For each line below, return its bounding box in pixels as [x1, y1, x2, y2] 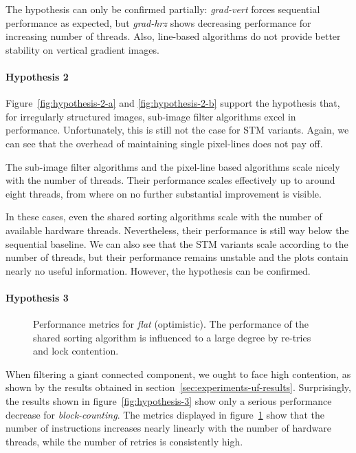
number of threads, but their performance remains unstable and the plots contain [5, 250, 348, 264]
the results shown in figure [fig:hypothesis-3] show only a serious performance [5, 394, 332, 408]
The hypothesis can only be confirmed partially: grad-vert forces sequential [5, 2, 320, 16]
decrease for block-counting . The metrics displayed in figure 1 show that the [5, 407, 324, 421]
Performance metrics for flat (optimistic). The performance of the [33, 317, 309, 331]
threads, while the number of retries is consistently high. [5, 434, 243, 448]
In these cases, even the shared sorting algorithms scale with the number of [5, 209, 322, 224]
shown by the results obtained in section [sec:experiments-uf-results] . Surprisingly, [5, 380, 351, 394]
